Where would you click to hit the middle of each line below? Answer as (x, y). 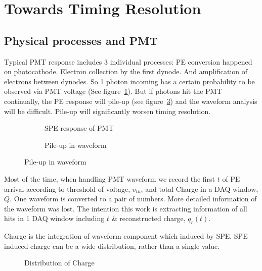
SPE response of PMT (79, 128)
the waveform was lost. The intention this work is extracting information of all (126, 208)
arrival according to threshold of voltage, (67, 188)
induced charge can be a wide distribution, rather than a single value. (112, 246)
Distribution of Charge (59, 263)
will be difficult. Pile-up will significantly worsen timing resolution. (107, 111)
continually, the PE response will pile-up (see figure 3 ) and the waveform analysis (131, 101)
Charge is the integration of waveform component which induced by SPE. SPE (126, 236)
